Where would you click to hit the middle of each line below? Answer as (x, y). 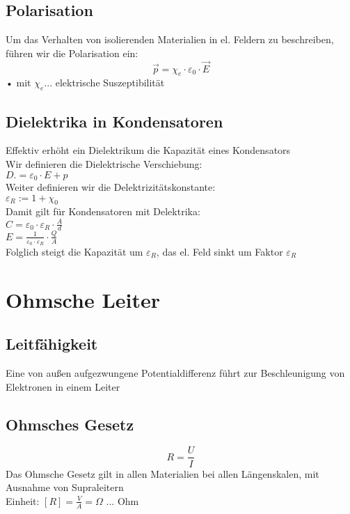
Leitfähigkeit (52, 344)
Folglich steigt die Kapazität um (74, 251)
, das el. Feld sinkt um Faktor (220, 251)
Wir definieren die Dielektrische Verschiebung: (104, 164)
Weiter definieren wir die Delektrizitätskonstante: (111, 187)
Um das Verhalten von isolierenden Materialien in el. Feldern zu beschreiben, (170, 39)
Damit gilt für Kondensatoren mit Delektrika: (103, 211)
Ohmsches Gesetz (70, 424)
